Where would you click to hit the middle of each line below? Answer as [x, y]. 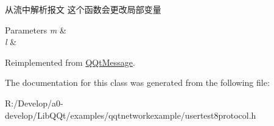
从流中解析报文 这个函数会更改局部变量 [83, 9]
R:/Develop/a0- [34, 103]
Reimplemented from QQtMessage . [70, 62]
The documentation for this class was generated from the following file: [137, 82]
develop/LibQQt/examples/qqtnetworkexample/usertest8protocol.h [131, 115]
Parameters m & [36, 30]
